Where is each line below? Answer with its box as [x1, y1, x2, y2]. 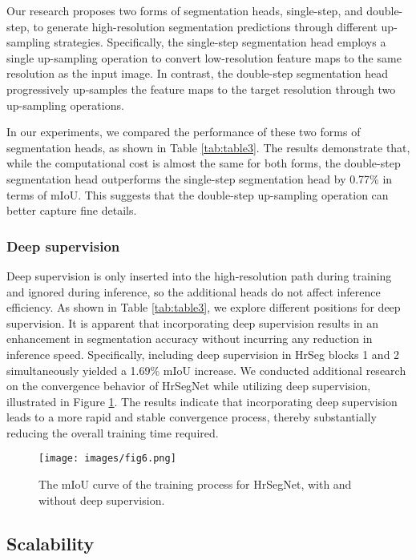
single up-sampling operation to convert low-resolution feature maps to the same [6, 49, 402, 66]
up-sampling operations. [6, 96, 124, 113]
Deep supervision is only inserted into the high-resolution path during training [6, 267, 392, 284]
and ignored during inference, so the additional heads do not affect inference [6, 283, 381, 300]
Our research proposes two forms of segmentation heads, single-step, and [6, 2, 363, 18]
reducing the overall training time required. [6, 424, 219, 441]
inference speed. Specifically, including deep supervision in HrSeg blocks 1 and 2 [6, 345, 400, 362]
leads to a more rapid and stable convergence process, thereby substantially [6, 409, 377, 425]
